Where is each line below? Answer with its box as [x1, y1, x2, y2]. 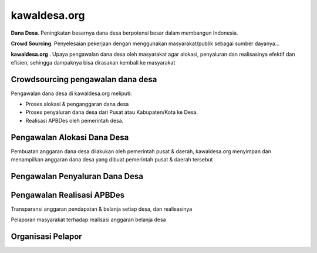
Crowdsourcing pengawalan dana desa [11, 74, 157, 85]
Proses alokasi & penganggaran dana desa [25, 100, 129, 108]
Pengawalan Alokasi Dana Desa [11, 132, 129, 142]
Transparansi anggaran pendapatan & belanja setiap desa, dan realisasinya [11, 205, 193, 212]
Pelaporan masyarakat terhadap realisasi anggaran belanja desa [11, 216, 167, 223]
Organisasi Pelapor [11, 232, 82, 242]
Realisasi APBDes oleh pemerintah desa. [25, 117, 124, 124]
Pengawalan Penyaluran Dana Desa [11, 171, 144, 181]
